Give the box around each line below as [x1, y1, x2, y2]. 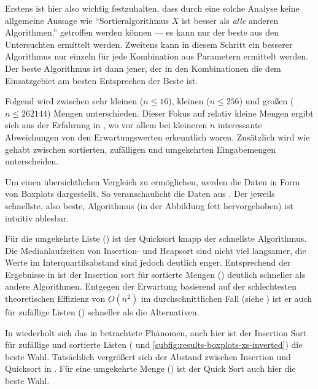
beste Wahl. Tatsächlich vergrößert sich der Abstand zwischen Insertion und [5, 350, 291, 363]
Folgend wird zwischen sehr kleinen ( [5, 94, 144, 107]
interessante [217, 118, 262, 131]
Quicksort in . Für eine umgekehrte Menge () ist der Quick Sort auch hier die [5, 362, 296, 375]
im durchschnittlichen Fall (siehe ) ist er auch [141, 292, 312, 305]
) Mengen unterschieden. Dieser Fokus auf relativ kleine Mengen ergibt [47, 106, 314, 119]
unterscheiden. [5, 155, 59, 168]
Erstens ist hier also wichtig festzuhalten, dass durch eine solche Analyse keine [5, 2, 300, 14]
